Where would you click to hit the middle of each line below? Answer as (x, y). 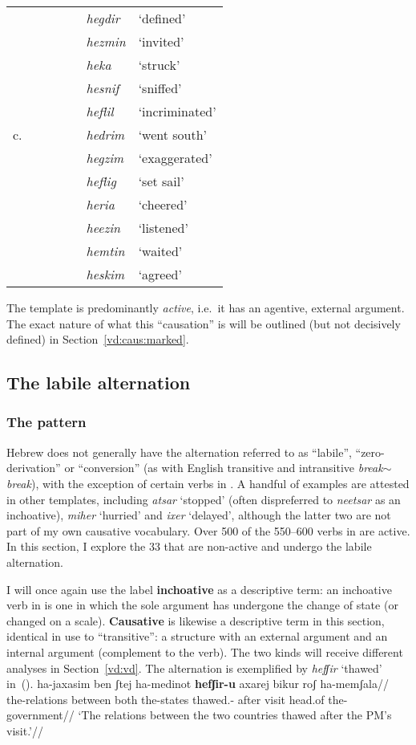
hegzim (105, 158)
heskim (105, 274)
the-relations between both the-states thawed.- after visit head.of (166, 699)
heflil (100, 111)
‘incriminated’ (177, 111)
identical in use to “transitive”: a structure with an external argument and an (197, 636)
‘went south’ (173, 134)
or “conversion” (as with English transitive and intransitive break (224, 468)
